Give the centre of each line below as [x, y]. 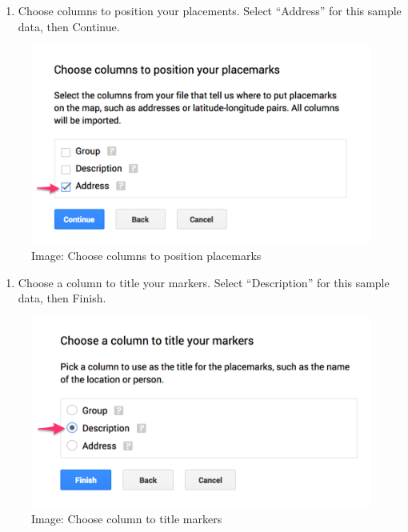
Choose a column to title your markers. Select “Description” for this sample [204, 282]
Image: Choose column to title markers [127, 518]
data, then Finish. [62, 298]
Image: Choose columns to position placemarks [146, 255]
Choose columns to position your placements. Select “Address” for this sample [210, 10]
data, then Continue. [69, 26]
